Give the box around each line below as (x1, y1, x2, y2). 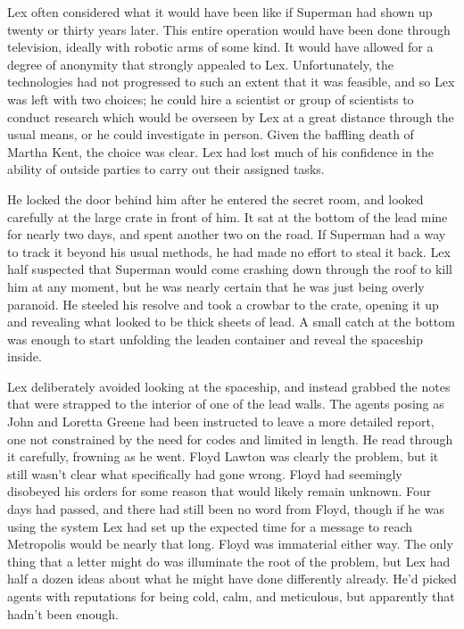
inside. (7, 347, 42, 366)
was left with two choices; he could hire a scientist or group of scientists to (7, 89, 414, 108)
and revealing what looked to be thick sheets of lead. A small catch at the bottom (7, 312, 455, 331)
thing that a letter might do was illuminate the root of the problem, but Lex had (7, 551, 451, 570)
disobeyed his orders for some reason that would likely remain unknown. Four (7, 482, 432, 501)
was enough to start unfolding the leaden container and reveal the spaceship (7, 329, 423, 348)
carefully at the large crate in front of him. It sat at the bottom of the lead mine (7, 207, 448, 226)
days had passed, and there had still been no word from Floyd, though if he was (7, 500, 444, 518)
